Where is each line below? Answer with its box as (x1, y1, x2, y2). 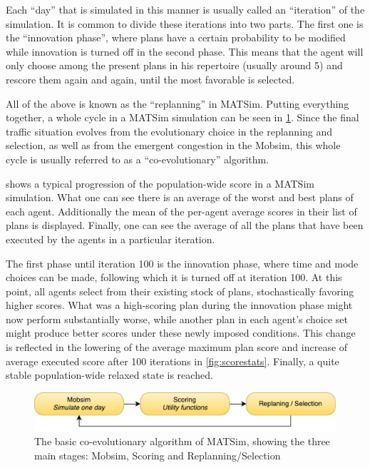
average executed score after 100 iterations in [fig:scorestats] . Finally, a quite (6, 353, 339, 368)
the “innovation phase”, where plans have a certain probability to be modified (6, 30, 346, 45)
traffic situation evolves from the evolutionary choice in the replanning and (6, 123, 333, 138)
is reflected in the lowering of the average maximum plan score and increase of (6, 340, 348, 355)
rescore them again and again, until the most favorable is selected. (6, 71, 295, 86)
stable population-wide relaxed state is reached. (6, 367, 213, 382)
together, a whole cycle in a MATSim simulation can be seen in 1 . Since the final (6, 110, 359, 125)
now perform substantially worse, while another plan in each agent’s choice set (6, 311, 349, 326)
